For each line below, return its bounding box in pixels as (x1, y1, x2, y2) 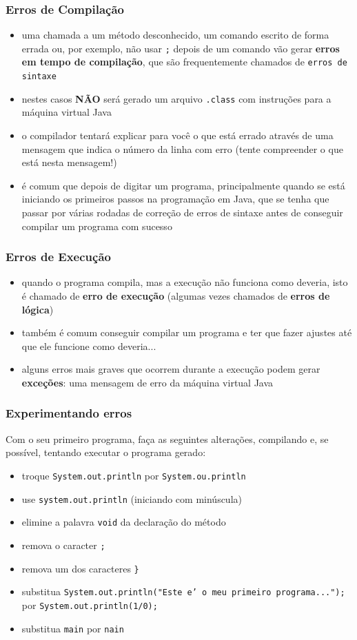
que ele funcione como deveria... (21, 338, 156, 353)
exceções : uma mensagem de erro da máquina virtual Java (21, 375, 274, 389)
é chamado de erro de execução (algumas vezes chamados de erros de (21, 289, 330, 302)
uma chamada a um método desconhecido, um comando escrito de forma (21, 28, 329, 42)
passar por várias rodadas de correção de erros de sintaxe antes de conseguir (21, 205, 343, 219)
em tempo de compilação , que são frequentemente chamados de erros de (21, 54, 347, 69)
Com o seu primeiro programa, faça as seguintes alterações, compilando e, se (6, 431, 329, 446)
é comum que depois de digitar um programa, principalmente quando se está (21, 178, 345, 192)
